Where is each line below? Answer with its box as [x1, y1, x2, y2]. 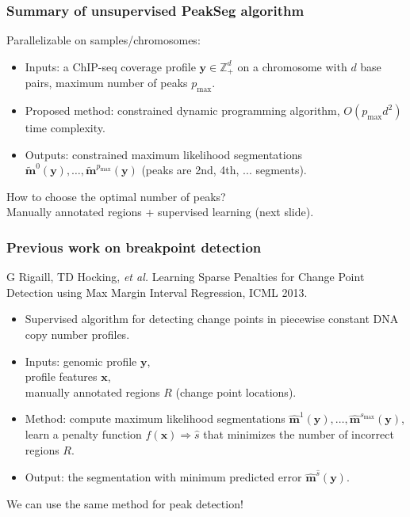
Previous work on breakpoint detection [6, 237, 262, 257]
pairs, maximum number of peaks [25, 74, 188, 91]
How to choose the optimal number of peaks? [6, 188, 226, 204]
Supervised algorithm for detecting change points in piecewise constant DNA [25, 310, 399, 327]
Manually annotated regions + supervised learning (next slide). [6, 203, 314, 220]
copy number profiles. [25, 326, 130, 343]
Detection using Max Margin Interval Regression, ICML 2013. [6, 283, 308, 300]
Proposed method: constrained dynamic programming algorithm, [25, 102, 340, 119]
